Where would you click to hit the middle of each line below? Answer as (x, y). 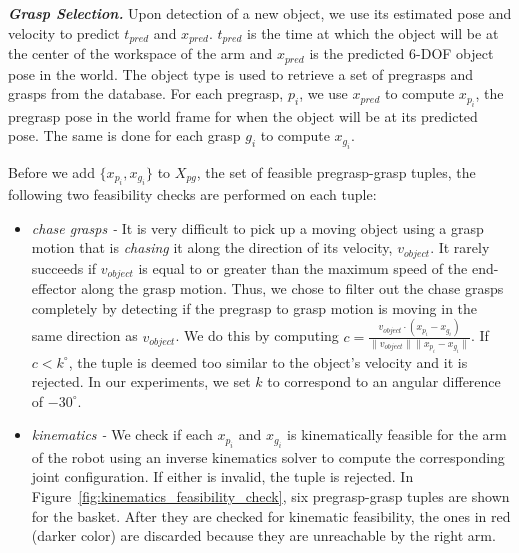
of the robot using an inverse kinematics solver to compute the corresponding (268, 456)
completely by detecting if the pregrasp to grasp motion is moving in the (254, 307)
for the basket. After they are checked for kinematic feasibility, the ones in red (271, 515)
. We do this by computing (257, 335)
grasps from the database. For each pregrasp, (146, 93)
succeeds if (64, 267)
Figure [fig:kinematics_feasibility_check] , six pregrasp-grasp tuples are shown (270, 495)
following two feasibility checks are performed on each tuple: (192, 193)
